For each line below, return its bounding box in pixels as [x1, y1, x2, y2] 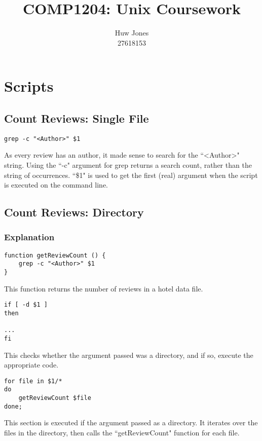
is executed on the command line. [4, 179, 108, 190]
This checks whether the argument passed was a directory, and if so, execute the [4, 349, 253, 360]
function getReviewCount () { [4, 251, 106, 259]
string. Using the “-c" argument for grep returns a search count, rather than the [4, 159, 252, 170]
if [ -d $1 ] [4, 301, 48, 309]
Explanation [4, 231, 55, 243]
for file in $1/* [4, 377, 62, 385]
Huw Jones [115, 27, 149, 38]
